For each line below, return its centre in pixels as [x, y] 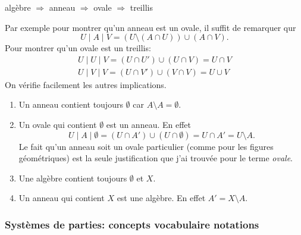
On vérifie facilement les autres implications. [86, 84]
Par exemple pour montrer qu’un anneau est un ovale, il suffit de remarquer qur [150, 27]
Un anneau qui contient [62, 198]
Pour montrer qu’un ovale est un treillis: [78, 48]
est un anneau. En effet [148, 125]
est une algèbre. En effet [161, 198]
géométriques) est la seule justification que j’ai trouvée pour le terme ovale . [156, 158]
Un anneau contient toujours [71, 104]
